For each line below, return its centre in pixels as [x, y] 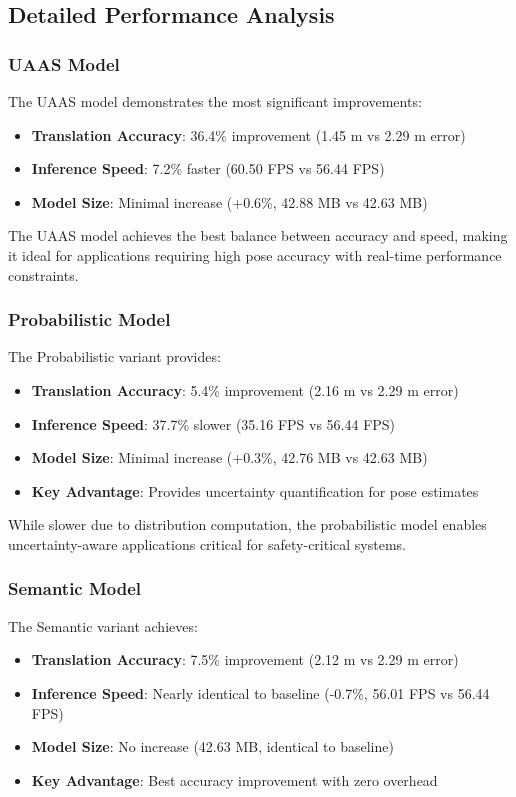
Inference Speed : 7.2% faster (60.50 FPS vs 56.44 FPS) [208, 168]
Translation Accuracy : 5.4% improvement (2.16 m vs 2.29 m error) [245, 389]
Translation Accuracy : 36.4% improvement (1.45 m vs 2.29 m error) [248, 134]
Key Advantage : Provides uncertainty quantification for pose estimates [255, 490]
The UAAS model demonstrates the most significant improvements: [215, 101]
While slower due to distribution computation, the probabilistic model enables [247, 524]
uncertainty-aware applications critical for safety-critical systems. [207, 543]
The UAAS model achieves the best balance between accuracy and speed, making [258, 235]
